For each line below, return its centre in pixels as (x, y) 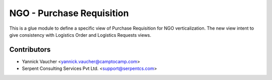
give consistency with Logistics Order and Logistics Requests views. (80, 35)
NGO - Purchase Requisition (69, 13)
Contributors (30, 50)
